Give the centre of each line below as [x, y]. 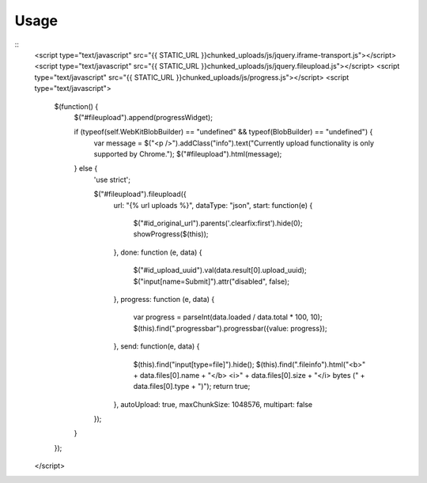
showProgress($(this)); [171, 234]
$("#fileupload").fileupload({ [140, 194]
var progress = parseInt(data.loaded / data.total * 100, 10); [228, 317]
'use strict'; [112, 179]
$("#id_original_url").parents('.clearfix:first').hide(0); [218, 223]
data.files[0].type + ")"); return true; [192, 387]
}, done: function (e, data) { [158, 252]
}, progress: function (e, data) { [164, 299]
